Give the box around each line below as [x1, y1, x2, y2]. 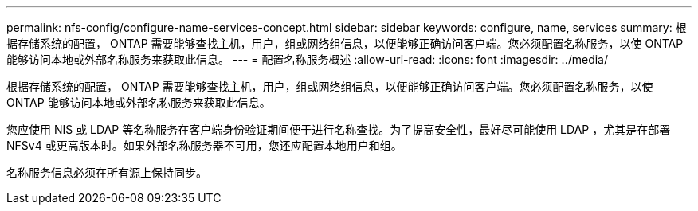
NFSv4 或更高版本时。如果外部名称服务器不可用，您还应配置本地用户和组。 [6, 139, 402, 152]
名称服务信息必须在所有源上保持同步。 [6, 166, 207, 179]
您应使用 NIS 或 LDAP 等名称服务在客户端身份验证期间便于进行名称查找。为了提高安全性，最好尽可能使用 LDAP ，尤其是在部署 [6, 123, 671, 136]
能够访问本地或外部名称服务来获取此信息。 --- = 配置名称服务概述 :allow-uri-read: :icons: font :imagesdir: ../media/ [6, 53, 609, 66]
